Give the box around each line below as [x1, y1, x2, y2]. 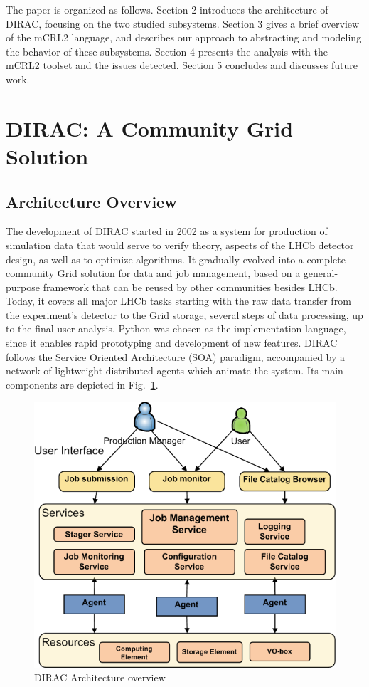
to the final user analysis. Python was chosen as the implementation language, [6, 321, 346, 336]
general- [303, 266, 338, 280]
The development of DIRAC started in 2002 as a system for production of [6, 224, 328, 238]
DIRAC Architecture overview [34, 670, 166, 685]
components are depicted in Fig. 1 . [6, 377, 159, 392]
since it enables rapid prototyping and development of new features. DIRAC [6, 335, 338, 350]
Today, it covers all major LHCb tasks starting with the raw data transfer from [6, 293, 351, 308]
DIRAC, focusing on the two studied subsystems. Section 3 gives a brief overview [6, 16, 360, 31]
